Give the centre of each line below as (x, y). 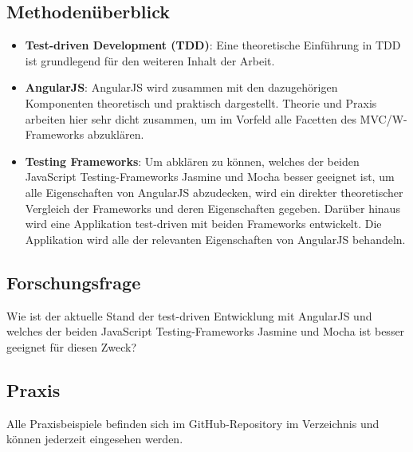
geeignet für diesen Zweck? (72, 346)
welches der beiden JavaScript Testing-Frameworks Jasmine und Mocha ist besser (206, 331)
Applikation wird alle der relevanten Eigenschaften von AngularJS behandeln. (215, 239)
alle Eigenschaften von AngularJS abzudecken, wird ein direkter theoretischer (214, 192)
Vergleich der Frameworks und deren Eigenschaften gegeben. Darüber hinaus (212, 208)
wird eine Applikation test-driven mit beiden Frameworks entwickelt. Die (203, 224)
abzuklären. (116, 134)
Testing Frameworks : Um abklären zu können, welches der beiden (192, 161)
